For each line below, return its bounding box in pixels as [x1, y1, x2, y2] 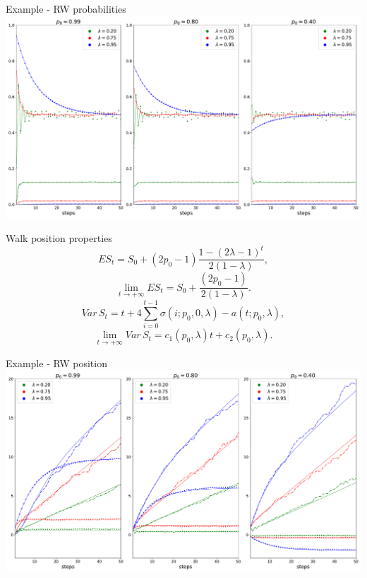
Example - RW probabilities [6, 1, 126, 16]
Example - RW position [6, 355, 107, 370]
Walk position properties [6, 231, 112, 245]
